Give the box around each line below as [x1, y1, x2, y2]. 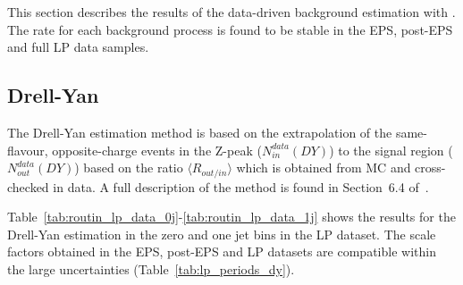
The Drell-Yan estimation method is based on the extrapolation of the [7, 122, 392, 141]
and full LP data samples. [7, 38, 149, 56]
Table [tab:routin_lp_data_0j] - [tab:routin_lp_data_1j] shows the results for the [7, 207, 456, 226]
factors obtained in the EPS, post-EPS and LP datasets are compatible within [7, 242, 436, 261]
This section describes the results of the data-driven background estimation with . [7, 3, 456, 21]
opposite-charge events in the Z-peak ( [52, 140, 262, 159]
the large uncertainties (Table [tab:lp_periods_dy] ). [7, 260, 295, 278]
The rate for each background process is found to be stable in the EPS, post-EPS [7, 20, 453, 38]
